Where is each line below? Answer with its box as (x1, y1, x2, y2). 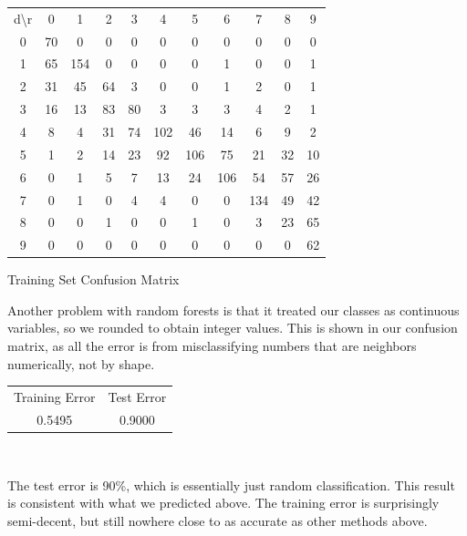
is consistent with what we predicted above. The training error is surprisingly (7, 493, 440, 512)
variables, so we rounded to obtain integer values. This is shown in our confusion (7, 318, 458, 337)
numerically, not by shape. (7, 354, 155, 373)
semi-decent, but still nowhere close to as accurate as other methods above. (7, 510, 428, 530)
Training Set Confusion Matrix (7, 270, 180, 289)
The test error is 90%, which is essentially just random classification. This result (7, 475, 455, 494)
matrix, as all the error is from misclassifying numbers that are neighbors (7, 336, 417, 356)
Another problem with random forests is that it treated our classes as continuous (7, 300, 460, 319)
